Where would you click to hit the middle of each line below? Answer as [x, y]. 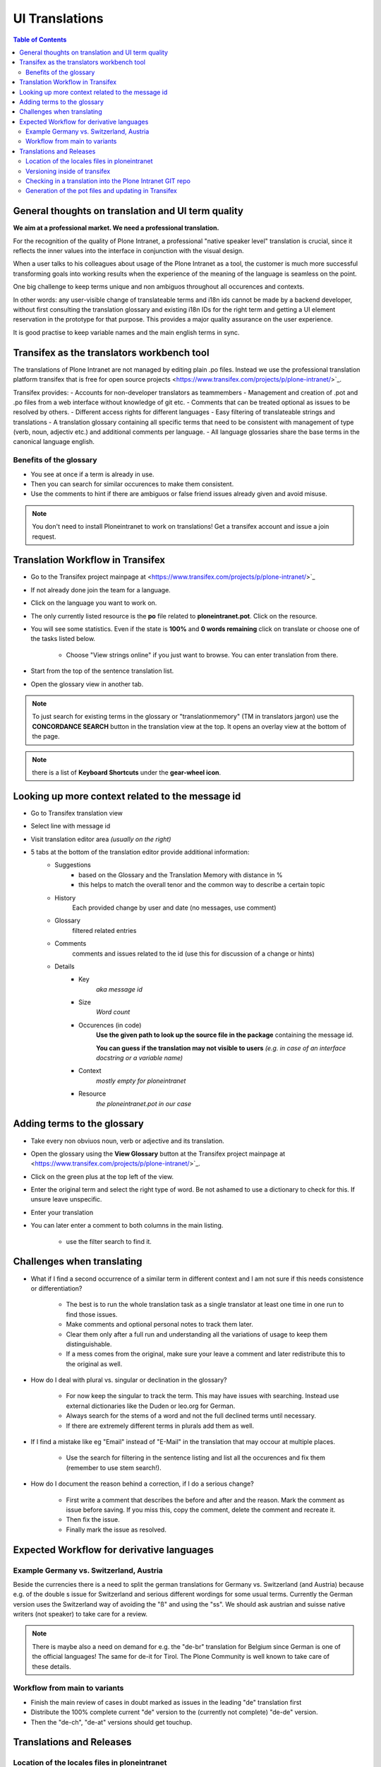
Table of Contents [40, 40]
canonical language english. [54, 442]
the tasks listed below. [63, 639]
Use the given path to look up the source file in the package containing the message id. [225, 1035]
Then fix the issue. [93, 1520]
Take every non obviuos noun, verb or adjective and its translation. [128, 1141]
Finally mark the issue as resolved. [116, 1530]
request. [44, 536]
